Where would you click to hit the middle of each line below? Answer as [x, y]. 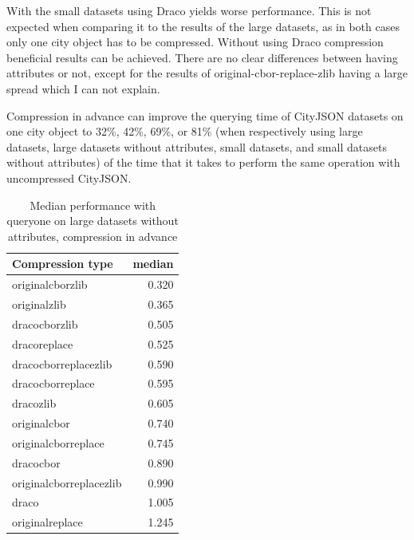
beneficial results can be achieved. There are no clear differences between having [202, 57]
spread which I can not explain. [83, 88]
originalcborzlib [50, 284]
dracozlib [34, 403]
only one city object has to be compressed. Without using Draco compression [195, 42]
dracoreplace [43, 343]
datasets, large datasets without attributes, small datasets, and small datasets [197, 146]
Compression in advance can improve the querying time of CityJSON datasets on [205, 115]
